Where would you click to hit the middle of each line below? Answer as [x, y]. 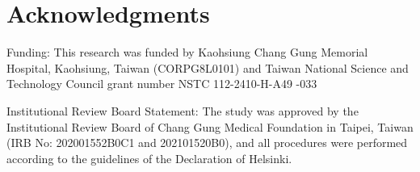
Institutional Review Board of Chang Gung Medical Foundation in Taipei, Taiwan [210, 126]
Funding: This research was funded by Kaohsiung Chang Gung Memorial [187, 52]
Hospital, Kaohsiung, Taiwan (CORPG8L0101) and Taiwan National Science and [208, 67]
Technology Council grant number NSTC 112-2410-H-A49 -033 [162, 84]
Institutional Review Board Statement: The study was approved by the [183, 110]
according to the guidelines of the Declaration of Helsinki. [149, 158]
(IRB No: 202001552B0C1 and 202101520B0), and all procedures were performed [207, 143]
